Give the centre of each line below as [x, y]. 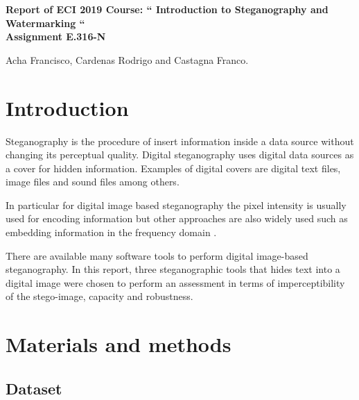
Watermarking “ [45, 23]
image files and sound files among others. [93, 182]
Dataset [34, 388]
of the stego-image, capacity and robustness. [99, 296]
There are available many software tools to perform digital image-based [157, 255]
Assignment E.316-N [56, 36]
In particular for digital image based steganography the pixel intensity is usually [176, 205]
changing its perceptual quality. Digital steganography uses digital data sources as [180, 155]
